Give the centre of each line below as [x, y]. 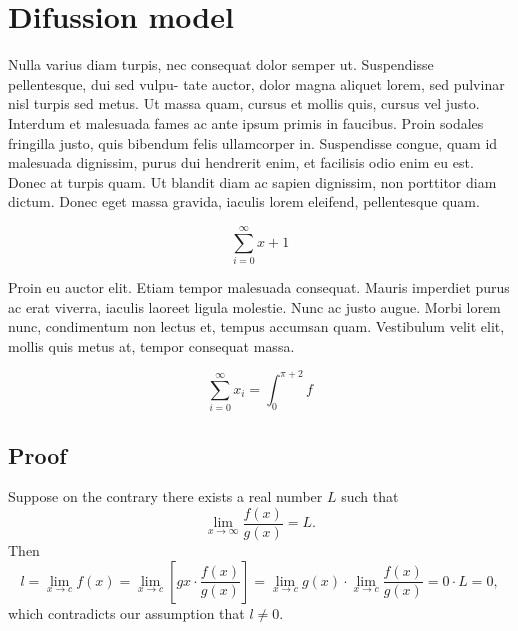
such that [370, 496]
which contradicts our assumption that [126, 612]
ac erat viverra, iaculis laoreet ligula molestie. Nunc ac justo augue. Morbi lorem [254, 306]
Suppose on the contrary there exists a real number [165, 496]
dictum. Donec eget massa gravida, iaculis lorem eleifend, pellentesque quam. [244, 201]
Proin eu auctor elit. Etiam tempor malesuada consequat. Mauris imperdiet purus [259, 287]
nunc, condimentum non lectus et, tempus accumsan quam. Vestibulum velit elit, [256, 326]
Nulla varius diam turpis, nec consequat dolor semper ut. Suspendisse [221, 64]
